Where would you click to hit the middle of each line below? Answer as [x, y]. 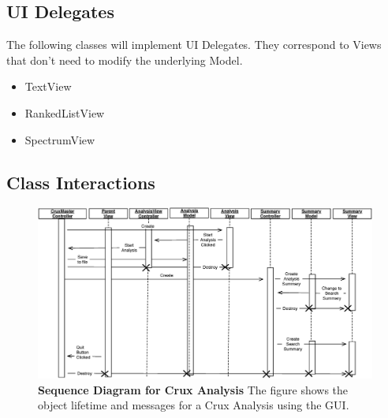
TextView [48, 86]
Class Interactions [81, 182]
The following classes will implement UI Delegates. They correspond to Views [194, 45]
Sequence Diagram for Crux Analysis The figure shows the [193, 389]
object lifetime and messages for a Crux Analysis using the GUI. [194, 405]
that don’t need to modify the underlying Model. [125, 60]
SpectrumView [60, 139]
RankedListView [65, 112]
